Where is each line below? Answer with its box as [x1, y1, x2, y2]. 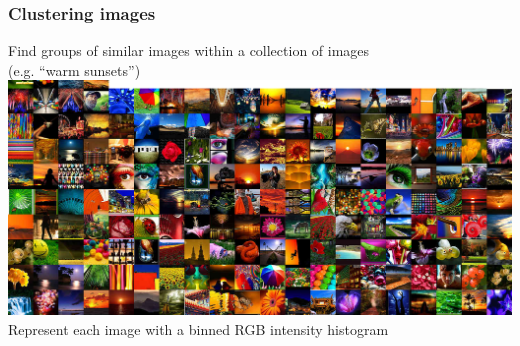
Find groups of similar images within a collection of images [8, 40, 370, 61]
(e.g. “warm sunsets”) [8, 59, 141, 80]
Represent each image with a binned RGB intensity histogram [8, 318, 389, 339]
